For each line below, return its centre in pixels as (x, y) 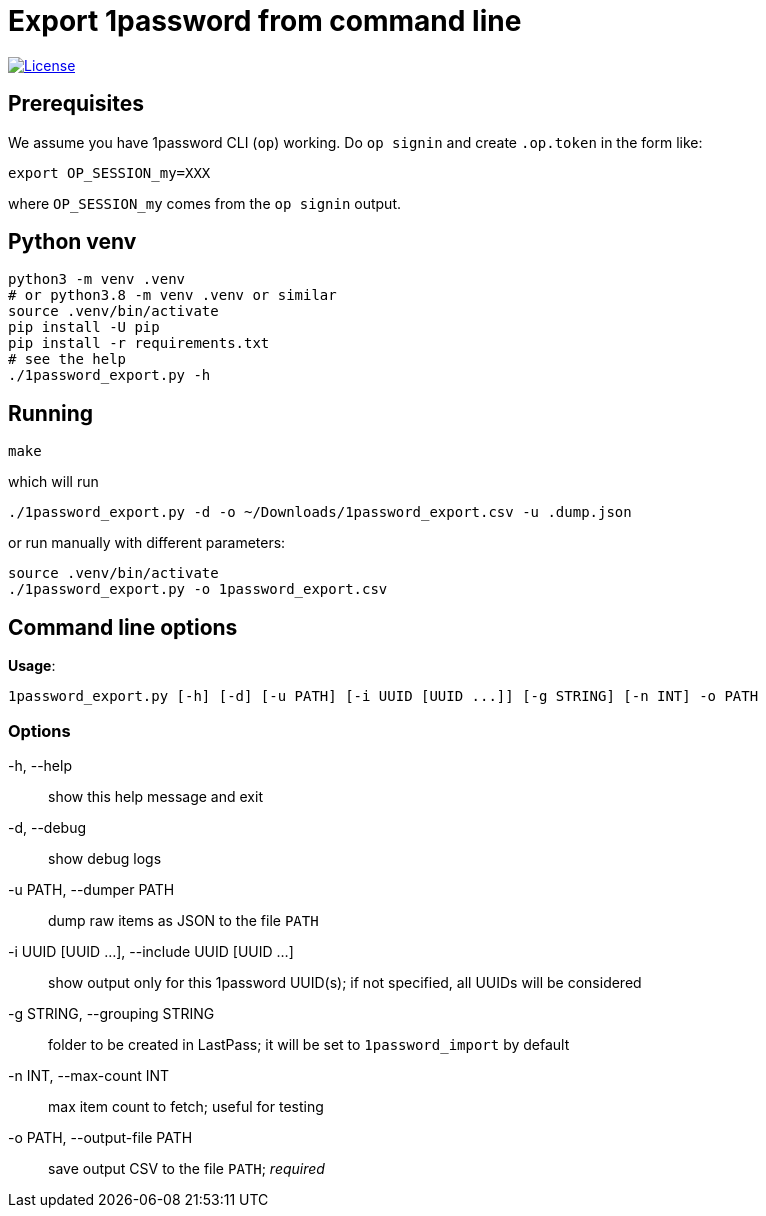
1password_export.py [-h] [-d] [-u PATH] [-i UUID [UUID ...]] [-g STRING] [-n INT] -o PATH (383, 696)
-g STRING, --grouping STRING (111, 1013)
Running (51, 413)
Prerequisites (76, 104)
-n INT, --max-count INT (89, 1075)
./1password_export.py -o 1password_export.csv (198, 589)
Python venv (72, 242)
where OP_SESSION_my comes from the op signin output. (204, 203)
